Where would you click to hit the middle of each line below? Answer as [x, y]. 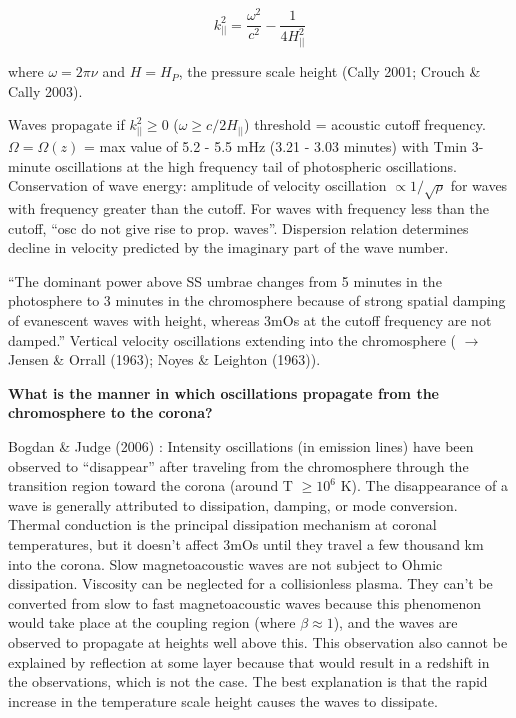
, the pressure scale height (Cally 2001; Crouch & [329, 71]
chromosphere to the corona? [110, 412]
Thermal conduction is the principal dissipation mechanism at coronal [222, 524]
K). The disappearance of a [424, 485]
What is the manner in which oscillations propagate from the [223, 392]
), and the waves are [395, 622]
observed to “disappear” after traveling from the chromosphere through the [238, 465]
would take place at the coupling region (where [152, 622]
